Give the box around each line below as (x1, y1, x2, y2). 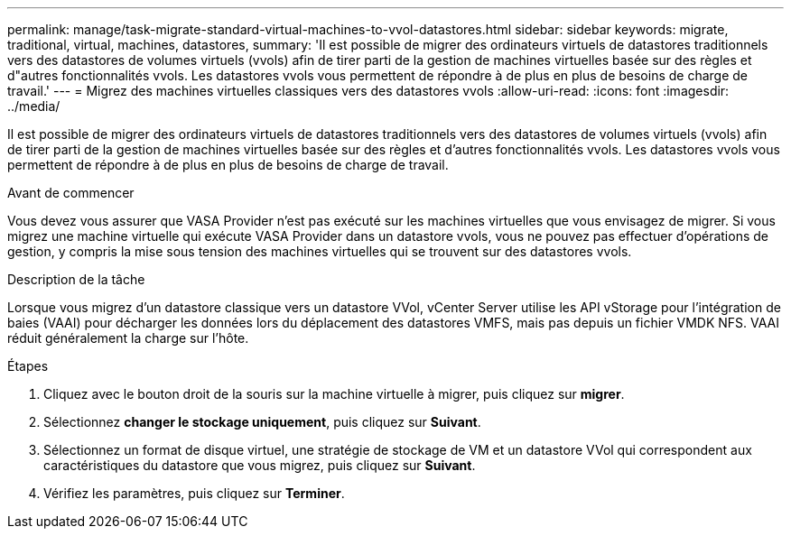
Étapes (7, 358, 49, 374)
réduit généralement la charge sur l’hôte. (7, 330, 249, 346)
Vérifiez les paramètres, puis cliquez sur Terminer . (43, 485, 345, 501)
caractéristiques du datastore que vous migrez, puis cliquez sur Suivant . (43, 457, 476, 473)
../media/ (7, 98, 60, 114)
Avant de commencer (7, 185, 135, 200)
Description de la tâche (7, 272, 145, 287)
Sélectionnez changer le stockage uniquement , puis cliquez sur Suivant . (43, 414, 481, 430)
